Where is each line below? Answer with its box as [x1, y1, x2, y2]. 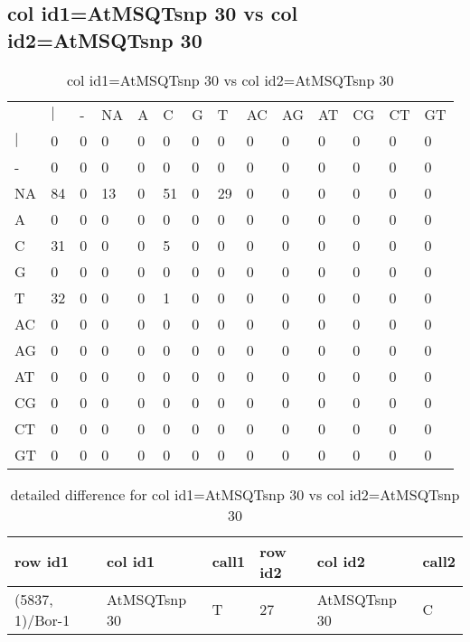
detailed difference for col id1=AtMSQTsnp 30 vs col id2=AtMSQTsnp [10, 483, 460, 505]
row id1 [14, 551, 70, 572]
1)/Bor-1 [14, 609, 70, 630]
